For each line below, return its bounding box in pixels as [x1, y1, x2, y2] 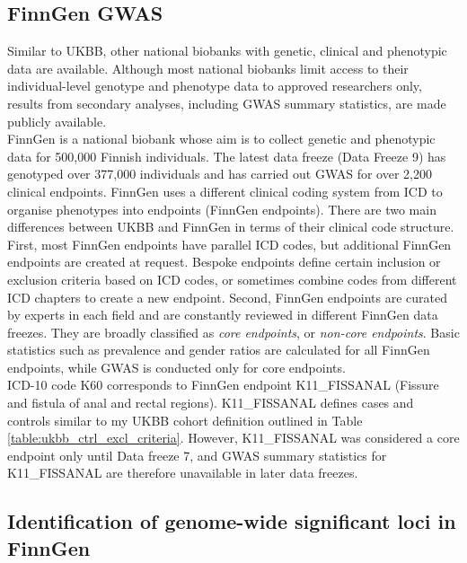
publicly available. [7, 111, 107, 130]
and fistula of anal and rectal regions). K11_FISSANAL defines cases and [7, 393, 414, 412]
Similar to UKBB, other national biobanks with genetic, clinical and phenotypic [7, 41, 447, 60]
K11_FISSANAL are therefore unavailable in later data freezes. [7, 463, 358, 482]
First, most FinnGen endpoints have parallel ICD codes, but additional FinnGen [7, 234, 452, 253]
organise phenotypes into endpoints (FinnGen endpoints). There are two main [7, 199, 436, 218]
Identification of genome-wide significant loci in [7, 507, 456, 535]
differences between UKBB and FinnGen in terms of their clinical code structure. [7, 217, 454, 236]
